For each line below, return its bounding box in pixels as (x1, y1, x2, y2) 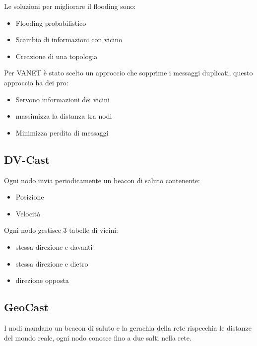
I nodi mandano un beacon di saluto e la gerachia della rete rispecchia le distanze (4, 322, 252, 333)
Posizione (15, 192, 44, 202)
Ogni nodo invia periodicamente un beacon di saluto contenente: (4, 175, 200, 185)
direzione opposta (15, 275, 69, 285)
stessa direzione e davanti (15, 241, 93, 252)
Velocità (15, 208, 41, 218)
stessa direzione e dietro (15, 258, 88, 269)
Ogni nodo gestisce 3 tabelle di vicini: (4, 225, 118, 235)
